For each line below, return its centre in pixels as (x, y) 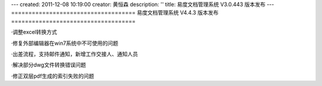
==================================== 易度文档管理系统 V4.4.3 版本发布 (115, 13)
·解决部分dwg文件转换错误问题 (49, 65)
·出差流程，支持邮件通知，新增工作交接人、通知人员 (75, 54)
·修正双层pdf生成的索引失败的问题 (53, 76)
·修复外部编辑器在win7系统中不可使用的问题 (65, 43)
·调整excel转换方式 (34, 32)
